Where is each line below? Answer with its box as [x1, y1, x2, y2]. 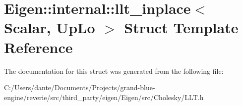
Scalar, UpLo [4, 17, 95, 38]
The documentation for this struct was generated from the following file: [4, 65, 224, 76]
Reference [4, 37, 73, 57]
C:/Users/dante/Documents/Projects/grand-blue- [4, 82, 155, 93]
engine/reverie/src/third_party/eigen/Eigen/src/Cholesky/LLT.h [4, 92, 204, 102]
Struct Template [124, 17, 239, 38]
